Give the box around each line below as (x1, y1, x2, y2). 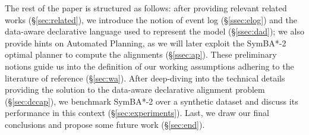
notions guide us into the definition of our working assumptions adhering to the (5, 59, 294, 72)
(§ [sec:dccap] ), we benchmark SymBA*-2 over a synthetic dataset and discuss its (5, 95, 298, 107)
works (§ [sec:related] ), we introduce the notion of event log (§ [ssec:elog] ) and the (5, 13, 297, 26)
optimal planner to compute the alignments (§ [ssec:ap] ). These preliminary (5, 48, 277, 61)
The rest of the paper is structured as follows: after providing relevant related (5, 2, 287, 14)
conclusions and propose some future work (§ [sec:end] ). (5, 118, 205, 130)
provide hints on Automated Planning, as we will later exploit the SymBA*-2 (5, 36, 286, 49)
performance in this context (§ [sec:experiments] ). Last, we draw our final (5, 106, 269, 119)
